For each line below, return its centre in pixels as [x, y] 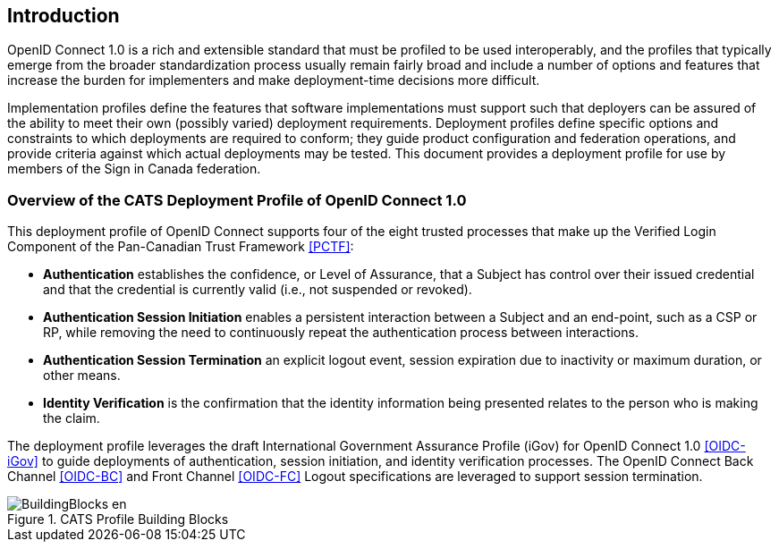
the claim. [72, 418]
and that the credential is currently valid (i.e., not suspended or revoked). [258, 290]
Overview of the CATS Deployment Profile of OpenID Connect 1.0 [237, 200]
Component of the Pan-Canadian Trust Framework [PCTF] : [181, 247]
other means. [82, 376]
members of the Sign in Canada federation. [134, 169]
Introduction [64, 16]
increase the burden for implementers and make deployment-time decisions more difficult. [274, 80]
